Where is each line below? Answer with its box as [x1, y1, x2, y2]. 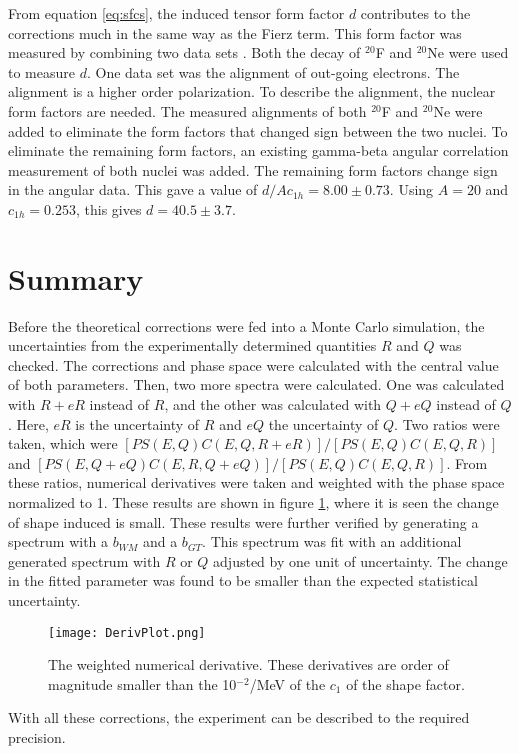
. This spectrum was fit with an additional [202, 531, 462, 552]
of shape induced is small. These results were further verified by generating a [8, 511, 479, 532]
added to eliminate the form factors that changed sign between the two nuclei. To [8, 120, 508, 141]
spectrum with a [8, 531, 109, 552]
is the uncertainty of [75, 413, 200, 434]
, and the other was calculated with [164, 394, 382, 415]
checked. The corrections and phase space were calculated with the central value [8, 354, 499, 375]
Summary [8, 257, 144, 298]
